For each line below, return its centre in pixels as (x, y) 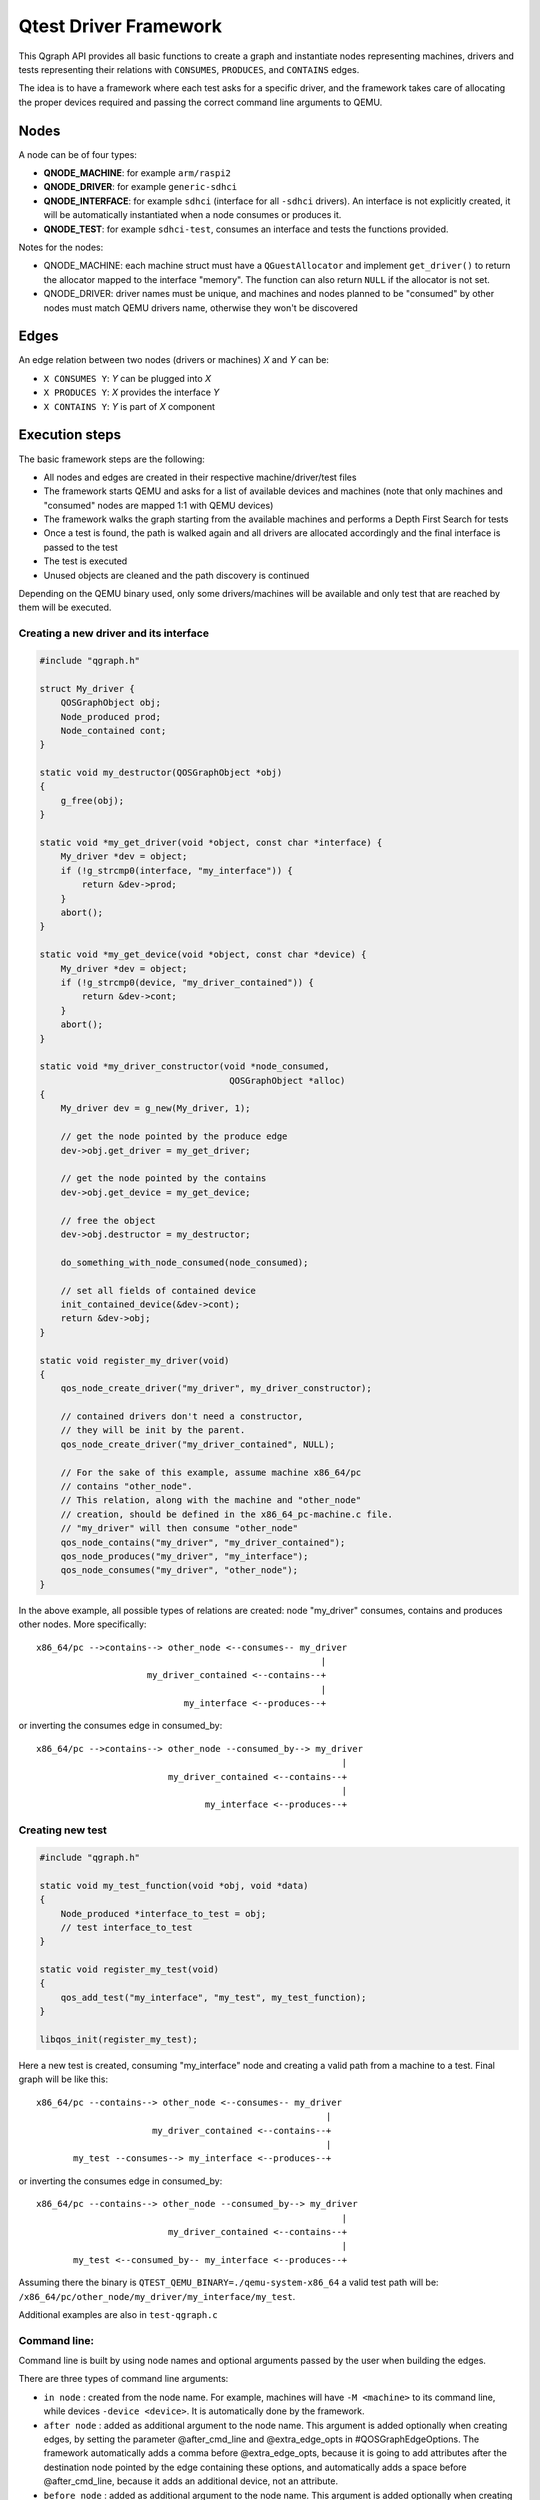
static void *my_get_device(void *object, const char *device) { (203, 954)
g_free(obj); (92, 800)
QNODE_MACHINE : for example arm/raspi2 (137, 173)
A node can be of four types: (77, 154)
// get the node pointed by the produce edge (174, 1136)
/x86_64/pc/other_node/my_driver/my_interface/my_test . (157, 2296)
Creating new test (62, 1830)
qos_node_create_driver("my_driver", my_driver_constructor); (216, 1388)
